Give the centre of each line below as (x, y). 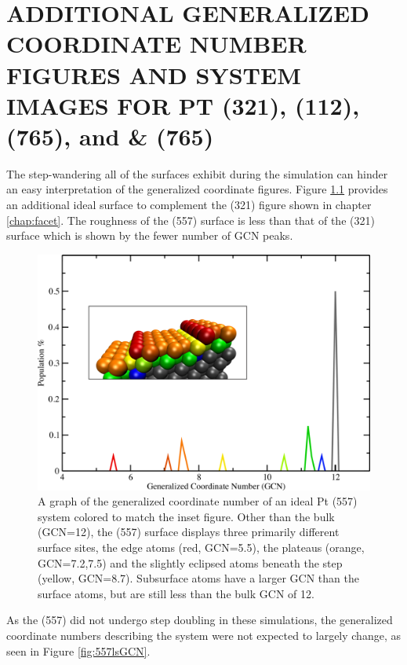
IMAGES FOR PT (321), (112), (183, 105)
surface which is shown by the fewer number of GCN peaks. (150, 235)
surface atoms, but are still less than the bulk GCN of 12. (176, 593)
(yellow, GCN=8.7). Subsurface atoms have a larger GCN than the (198, 578)
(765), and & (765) (110, 136)
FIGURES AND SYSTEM (154, 74)
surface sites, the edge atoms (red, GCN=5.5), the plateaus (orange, (201, 547)
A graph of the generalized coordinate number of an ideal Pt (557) (198, 501)
